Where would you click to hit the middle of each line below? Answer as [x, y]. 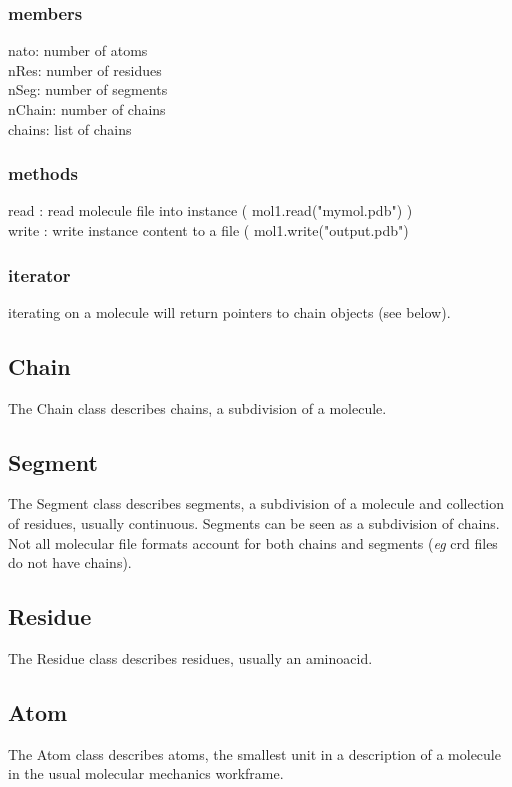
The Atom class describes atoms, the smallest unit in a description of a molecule [254, 753]
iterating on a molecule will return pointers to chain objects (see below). [229, 311]
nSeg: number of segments [88, 89]
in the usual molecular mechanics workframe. [146, 773]
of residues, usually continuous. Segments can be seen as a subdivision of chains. [254, 523]
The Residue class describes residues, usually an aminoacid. [190, 657]
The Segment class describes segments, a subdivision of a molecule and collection [256, 503]
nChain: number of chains [87, 109]
